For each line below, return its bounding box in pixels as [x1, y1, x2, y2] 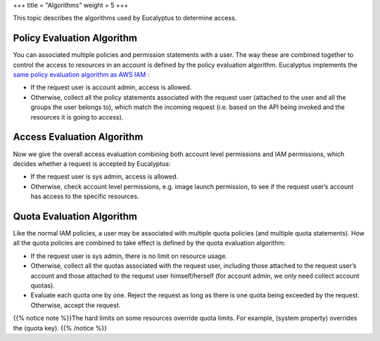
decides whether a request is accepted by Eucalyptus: [13, 159, 171, 168]
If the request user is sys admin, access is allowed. [30, 172, 179, 181]
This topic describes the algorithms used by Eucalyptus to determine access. [13, 14, 237, 22]
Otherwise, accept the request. [30, 301, 121, 309]
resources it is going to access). [30, 112, 124, 121]
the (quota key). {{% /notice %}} [13, 323, 107, 332]
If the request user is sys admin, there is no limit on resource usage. [30, 252, 228, 260]
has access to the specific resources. [30, 192, 139, 200]
